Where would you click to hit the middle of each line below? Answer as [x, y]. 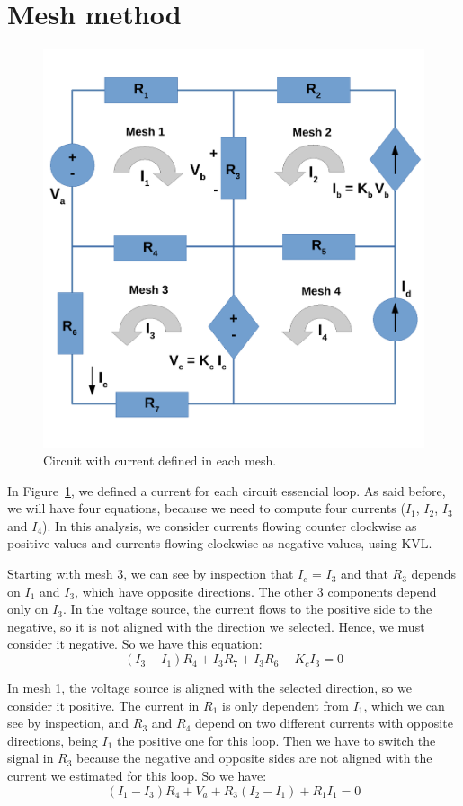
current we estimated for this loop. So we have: [137, 776]
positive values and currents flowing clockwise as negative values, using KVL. [220, 543]
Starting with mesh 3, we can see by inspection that [151, 574]
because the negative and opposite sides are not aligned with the [254, 758]
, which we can [404, 705]
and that [364, 574]
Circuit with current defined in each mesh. [160, 461]
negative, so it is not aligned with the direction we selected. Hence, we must [216, 626]
